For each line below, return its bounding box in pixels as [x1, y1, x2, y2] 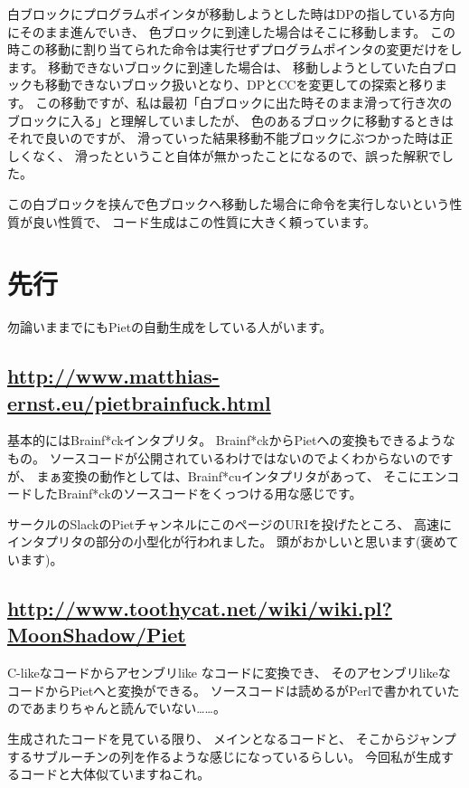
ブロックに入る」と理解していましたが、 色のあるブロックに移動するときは [7, 110, 454, 129]
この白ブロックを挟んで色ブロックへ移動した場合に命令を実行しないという [7, 194, 450, 213]
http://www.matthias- [7, 362, 220, 390]
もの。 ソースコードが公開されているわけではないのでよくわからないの [7, 449, 428, 468]
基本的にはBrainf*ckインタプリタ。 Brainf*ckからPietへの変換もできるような [7, 431, 455, 450]
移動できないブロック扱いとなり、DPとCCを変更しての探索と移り [44, 75, 436, 94]
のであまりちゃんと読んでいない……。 [7, 698, 226, 717]
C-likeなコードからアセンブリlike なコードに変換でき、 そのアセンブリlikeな [7, 663, 451, 682]
